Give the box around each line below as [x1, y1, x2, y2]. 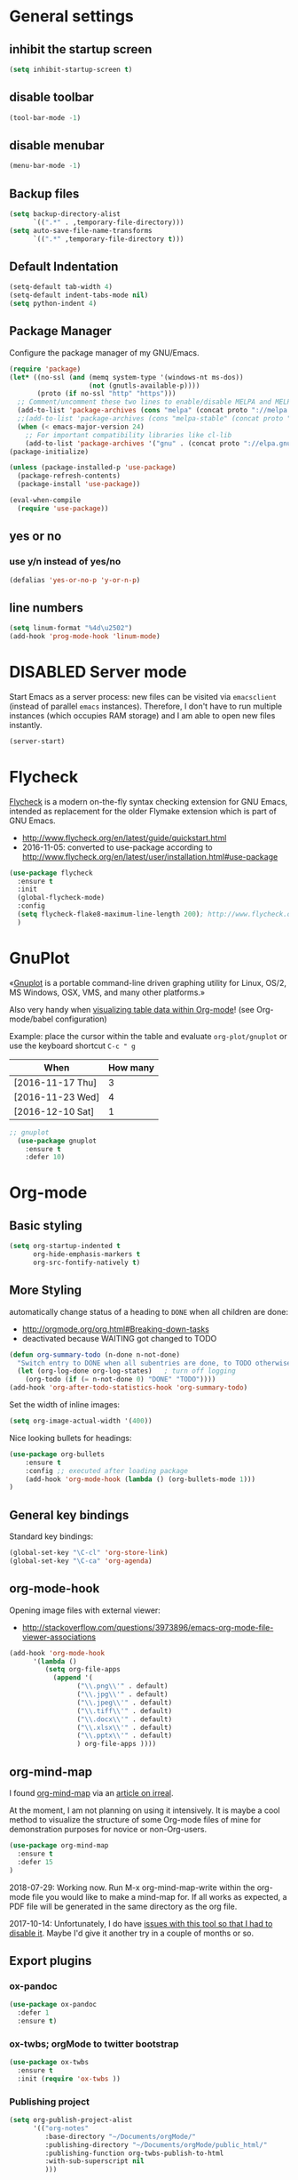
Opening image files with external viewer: [9, 1605, 161, 1615]
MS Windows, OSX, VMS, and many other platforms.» [9, 987, 206, 998]
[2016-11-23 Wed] [13, 1091, 100, 1103]
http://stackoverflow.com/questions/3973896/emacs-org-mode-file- [21, 1622, 274, 1632]
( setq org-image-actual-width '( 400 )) [9, 1416, 153, 1426]
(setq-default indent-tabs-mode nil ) [9, 291, 149, 300]
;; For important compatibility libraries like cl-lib [25, 430, 232, 439]
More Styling [9, 1283, 82, 1298]
